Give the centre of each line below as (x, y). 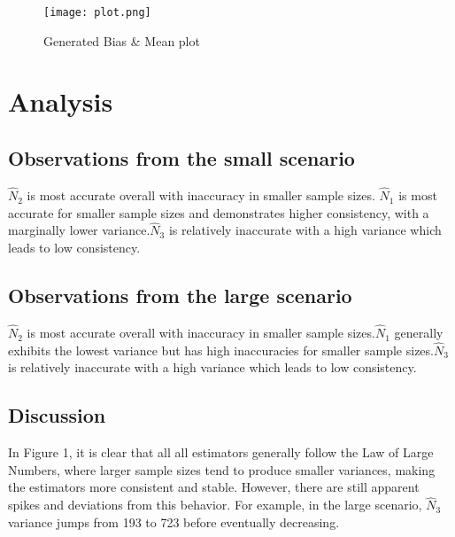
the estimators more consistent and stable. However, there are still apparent (214, 487)
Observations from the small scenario (181, 158)
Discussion (57, 415)
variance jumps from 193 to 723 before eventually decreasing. (174, 521)
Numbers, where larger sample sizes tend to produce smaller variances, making (222, 469)
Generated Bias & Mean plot (122, 40)
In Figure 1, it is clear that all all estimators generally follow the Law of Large (221, 452)
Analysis (61, 101)
